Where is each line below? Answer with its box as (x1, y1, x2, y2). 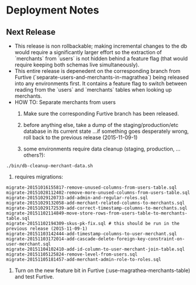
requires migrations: (14, 173, 63, 180)
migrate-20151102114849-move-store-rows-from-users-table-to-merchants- (6, 210, 188, 216)
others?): (23, 152, 45, 159)
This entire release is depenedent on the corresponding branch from (14, 68, 181, 74)
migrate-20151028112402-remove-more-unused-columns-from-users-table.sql (6, 190, 191, 196)
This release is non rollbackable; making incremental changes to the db (14, 42, 188, 49)
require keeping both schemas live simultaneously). (14, 61, 140, 68)
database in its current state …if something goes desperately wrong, (23, 128, 189, 135)
